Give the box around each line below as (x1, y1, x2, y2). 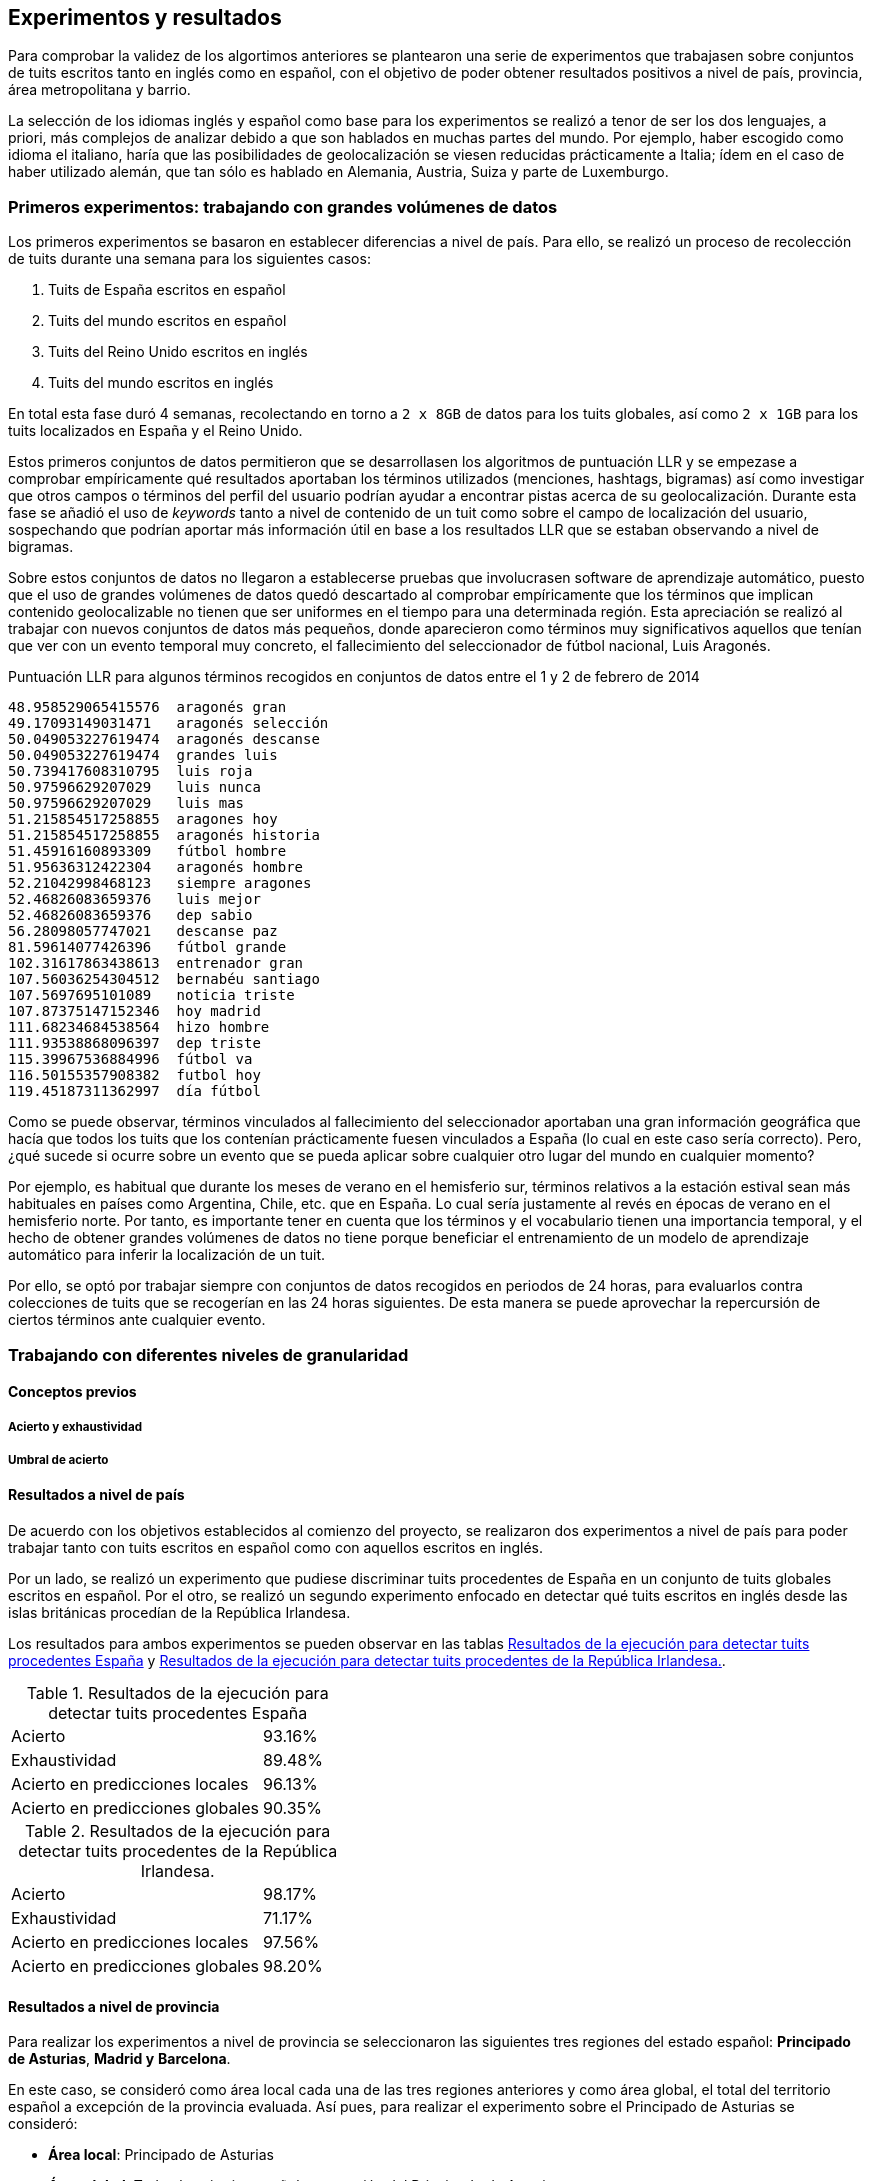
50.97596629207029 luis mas (8, 795, 245, 812)
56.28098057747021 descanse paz (8, 923, 278, 940)
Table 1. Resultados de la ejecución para (26, 1682, 329, 1703)
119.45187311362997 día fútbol (8, 1083, 261, 1100)
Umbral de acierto (8, 1452, 109, 1467)
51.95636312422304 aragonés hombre (8, 859, 304, 876)
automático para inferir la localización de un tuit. (8, 1246, 326, 1264)
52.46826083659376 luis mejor (8, 891, 261, 908)
